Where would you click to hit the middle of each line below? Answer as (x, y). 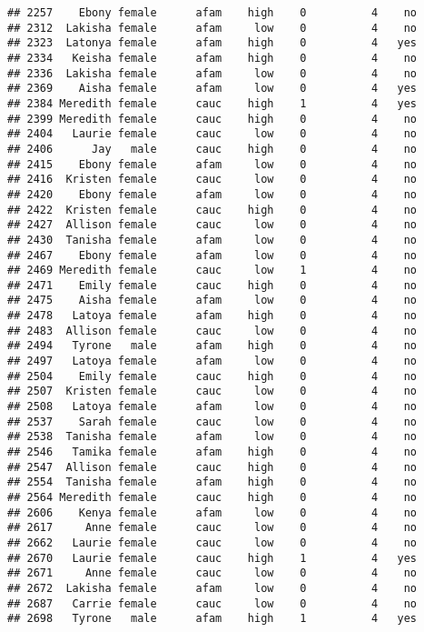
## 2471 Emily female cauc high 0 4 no (212, 285)
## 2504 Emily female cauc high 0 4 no (212, 376)
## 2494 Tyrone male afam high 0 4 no (212, 346)
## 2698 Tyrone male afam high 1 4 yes (212, 619)
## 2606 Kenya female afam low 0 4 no (212, 512)
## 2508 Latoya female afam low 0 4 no (212, 407)
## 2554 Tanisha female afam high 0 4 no (212, 482)
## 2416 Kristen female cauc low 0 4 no (212, 180)
